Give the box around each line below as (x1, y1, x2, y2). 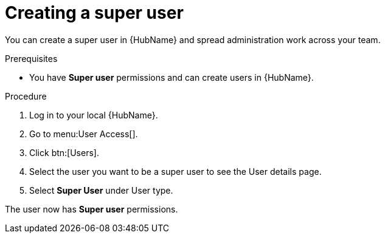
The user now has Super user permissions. (5, 203, 178, 214)
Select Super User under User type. (29, 185, 173, 195)
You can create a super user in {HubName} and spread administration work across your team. (5, 34, 381, 45)
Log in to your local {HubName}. (29, 109, 158, 120)
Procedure (5, 90, 47, 101)
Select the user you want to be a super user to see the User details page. (29, 166, 322, 177)
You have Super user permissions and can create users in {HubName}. (29, 72, 314, 83)
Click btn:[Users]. (29, 147, 99, 158)
